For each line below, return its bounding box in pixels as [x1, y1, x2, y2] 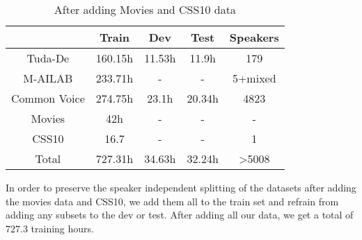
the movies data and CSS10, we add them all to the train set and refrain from [6, 194, 339, 208]
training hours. [31, 221, 94, 235]
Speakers [229, 29, 279, 45]
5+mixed [232, 70, 276, 86]
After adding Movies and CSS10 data [54, 1, 236, 17]
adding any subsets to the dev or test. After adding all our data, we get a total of [6, 207, 354, 222]
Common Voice [11, 90, 85, 106]
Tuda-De [26, 50, 70, 66]
